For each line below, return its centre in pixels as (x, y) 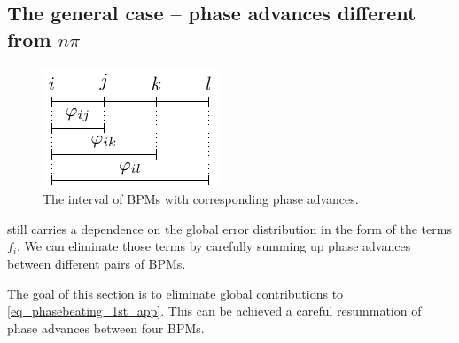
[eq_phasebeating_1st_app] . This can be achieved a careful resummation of (214, 311)
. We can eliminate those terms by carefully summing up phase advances (214, 246)
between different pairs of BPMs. (97, 263)
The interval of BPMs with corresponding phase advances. (201, 199)
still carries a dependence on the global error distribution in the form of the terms (229, 228)
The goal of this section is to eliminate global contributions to (175, 293)
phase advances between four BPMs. (106, 327)
